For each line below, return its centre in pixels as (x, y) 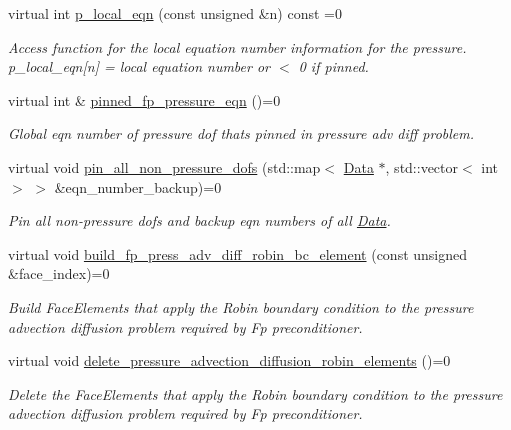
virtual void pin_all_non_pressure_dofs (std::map (164, 166)
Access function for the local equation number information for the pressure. (237, 46)
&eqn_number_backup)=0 (138, 186)
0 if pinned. (333, 66)
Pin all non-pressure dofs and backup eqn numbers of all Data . (199, 220)
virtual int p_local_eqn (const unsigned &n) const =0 (175, 13)
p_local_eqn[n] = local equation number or (139, 66)
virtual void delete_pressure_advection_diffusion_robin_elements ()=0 (229, 360)
